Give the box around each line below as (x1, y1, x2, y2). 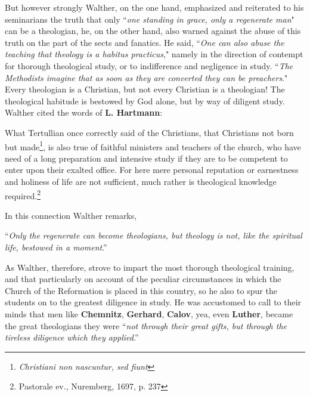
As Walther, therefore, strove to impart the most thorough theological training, (5, 261, 294, 273)
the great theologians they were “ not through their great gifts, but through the (5, 319, 287, 332)
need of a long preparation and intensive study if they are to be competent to (5, 151, 288, 164)
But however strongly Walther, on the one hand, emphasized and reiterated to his (5, 1, 304, 13)
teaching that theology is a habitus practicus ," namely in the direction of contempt (5, 48, 303, 60)
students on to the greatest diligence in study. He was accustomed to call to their (5, 296, 302, 308)
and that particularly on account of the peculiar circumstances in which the (5, 273, 281, 285)
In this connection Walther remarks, (5, 209, 137, 221)
